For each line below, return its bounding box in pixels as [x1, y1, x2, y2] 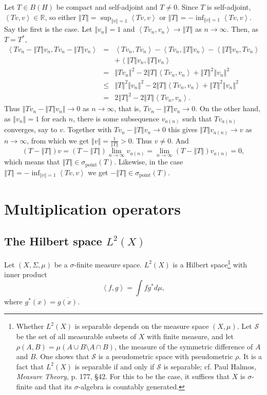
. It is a [239, 351, 262, 362]
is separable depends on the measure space [74, 321, 209, 331]
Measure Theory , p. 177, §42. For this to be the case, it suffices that [16, 371, 230, 382]
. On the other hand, [195, 103, 261, 114]
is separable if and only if [74, 361, 155, 371]
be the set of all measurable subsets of [16, 331, 137, 342]
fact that [16, 361, 44, 371]
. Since [177, 2, 198, 12]
